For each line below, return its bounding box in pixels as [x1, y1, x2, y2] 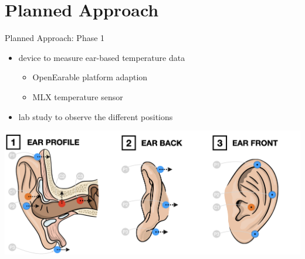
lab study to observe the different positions [18, 110, 173, 122]
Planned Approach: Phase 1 [5, 32, 105, 44]
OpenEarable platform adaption [32, 71, 148, 83]
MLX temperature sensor [32, 90, 123, 103]
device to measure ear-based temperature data [18, 51, 185, 63]
